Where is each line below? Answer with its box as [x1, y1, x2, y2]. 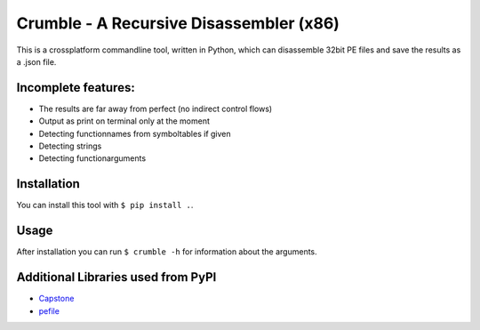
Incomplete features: [16, 80, 135, 95]
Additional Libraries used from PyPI [16, 270, 217, 285]
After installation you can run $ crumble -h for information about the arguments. [16, 246, 317, 257]
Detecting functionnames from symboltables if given [38, 128, 231, 139]
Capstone [38, 294, 75, 304]
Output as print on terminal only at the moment [38, 116, 211, 126]
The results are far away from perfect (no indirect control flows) [38, 103, 273, 114]
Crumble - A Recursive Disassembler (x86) [16, 13, 340, 33]
